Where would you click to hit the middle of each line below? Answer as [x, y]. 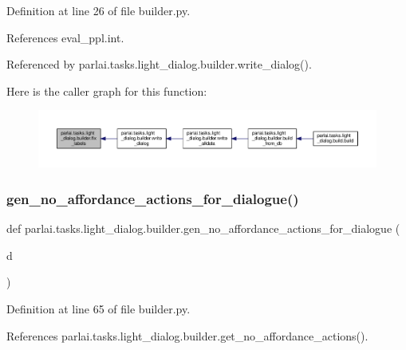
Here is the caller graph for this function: [107, 90]
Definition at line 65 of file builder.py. [99, 309]
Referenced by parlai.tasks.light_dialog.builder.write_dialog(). [159, 64]
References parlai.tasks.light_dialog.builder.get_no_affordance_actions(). [187, 335]
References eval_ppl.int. [65, 37]
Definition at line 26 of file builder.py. [99, 10]
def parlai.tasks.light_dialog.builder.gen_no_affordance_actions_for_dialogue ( [203, 228]
